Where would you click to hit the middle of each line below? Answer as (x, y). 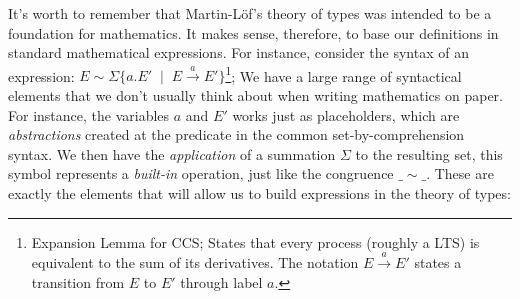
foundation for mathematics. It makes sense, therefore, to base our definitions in (253, 32)
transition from (78, 281)
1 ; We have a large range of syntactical (343, 74)
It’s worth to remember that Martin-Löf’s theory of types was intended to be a (250, 13)
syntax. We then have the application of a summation (172, 153)
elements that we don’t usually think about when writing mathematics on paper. (255, 95)
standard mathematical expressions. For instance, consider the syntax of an (238, 52)
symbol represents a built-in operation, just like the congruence (201, 173)
